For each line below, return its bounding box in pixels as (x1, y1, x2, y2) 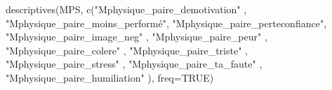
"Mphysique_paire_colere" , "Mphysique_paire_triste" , (6, 43, 248, 57)
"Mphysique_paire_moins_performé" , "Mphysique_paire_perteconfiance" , (6, 15, 327, 30)
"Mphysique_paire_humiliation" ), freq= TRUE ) (6, 70, 214, 84)
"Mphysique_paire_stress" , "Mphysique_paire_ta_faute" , (6, 57, 263, 71)
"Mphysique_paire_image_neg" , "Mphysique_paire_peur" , (6, 29, 267, 44)
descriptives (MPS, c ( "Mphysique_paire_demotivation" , (6, 2, 247, 16)
